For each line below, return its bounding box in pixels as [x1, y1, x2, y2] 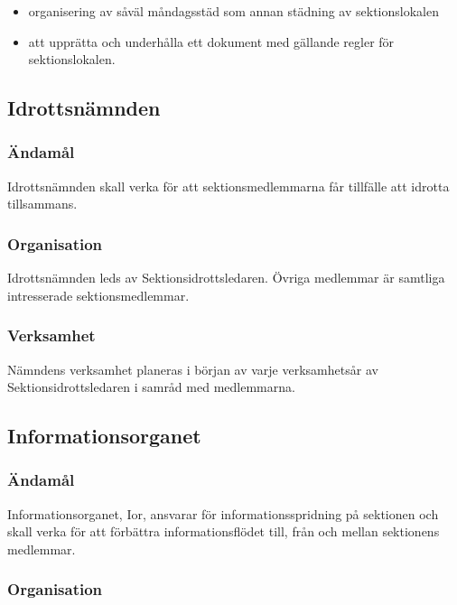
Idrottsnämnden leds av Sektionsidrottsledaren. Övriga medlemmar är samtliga [7, 268, 445, 287]
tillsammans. [7, 194, 78, 213]
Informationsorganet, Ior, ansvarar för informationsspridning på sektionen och [7, 504, 439, 523]
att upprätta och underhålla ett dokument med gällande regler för [28, 32, 395, 51]
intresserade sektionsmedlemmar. [7, 285, 190, 304]
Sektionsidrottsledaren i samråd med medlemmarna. [7, 377, 295, 396]
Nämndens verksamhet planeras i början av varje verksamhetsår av [7, 359, 378, 378]
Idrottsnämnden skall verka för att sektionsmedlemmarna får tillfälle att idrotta [7, 176, 450, 195]
